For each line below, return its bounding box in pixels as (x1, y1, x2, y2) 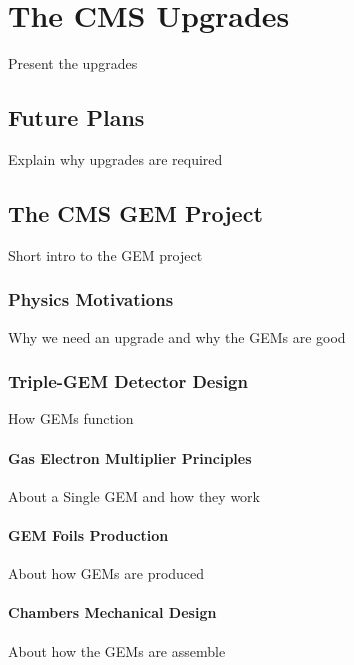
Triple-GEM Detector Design (8, 369, 248, 394)
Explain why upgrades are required (8, 148, 223, 169)
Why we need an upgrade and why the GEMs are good (8, 326, 346, 347)
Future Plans (8, 102, 145, 133)
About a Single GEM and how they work (8, 485, 260, 506)
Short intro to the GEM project (8, 244, 203, 265)
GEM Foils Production (8, 524, 169, 545)
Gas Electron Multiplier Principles (8, 447, 252, 468)
